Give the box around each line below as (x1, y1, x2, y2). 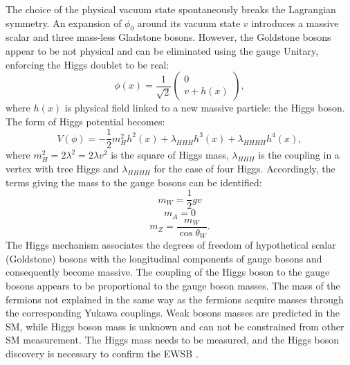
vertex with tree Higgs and (6, 161, 119, 176)
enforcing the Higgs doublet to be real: (6, 57, 169, 71)
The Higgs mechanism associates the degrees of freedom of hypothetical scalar (6, 238, 336, 252)
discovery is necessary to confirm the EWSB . (6, 346, 199, 360)
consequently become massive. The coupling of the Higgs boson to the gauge (6, 265, 330, 279)
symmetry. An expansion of (6, 15, 122, 30)
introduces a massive (251, 15, 339, 30)
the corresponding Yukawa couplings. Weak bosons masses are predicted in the (6, 305, 340, 320)
